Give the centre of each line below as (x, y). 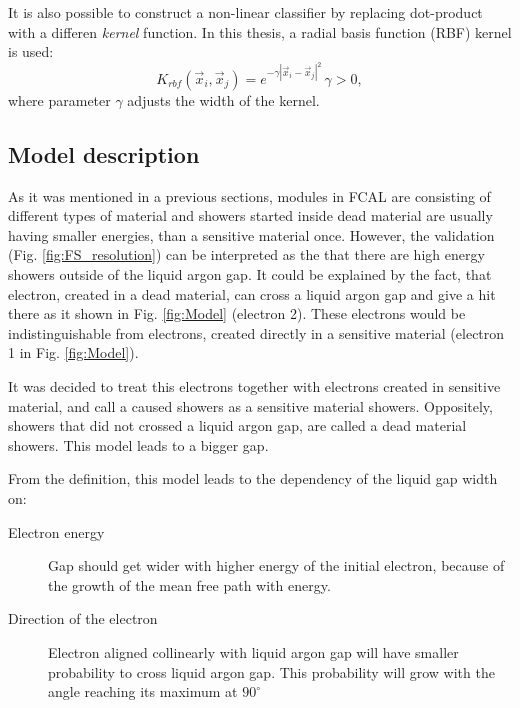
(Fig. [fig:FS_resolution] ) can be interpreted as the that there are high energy (246, 254)
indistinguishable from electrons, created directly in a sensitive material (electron (256, 332)
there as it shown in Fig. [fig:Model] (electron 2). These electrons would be (237, 313)
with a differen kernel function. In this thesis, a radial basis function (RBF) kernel (260, 31)
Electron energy (56, 531)
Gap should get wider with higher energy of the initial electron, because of (276, 565)
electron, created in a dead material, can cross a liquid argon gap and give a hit (252, 293)
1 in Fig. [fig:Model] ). (73, 352)
